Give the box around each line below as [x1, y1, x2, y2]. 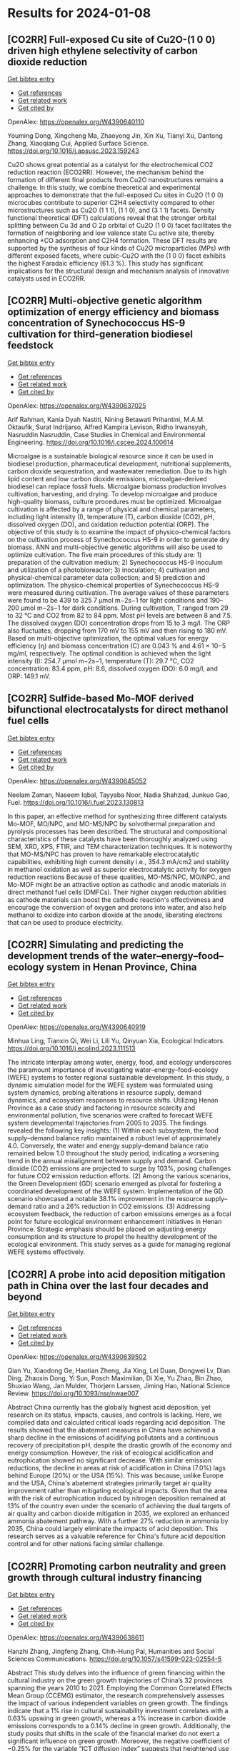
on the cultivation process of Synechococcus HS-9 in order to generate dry [7, 535, 230, 543]
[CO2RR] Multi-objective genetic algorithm [7, 295, 202, 307]
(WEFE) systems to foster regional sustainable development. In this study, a [7, 1073, 230, 1082]
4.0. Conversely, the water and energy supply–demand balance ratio [7, 1141, 209, 1150]
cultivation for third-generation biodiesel [7, 328, 193, 341]
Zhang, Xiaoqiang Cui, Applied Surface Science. [7, 139, 149, 147]
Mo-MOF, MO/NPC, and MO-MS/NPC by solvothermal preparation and [7, 819, 216, 828]
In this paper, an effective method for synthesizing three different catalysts [7, 812, 227, 821]
